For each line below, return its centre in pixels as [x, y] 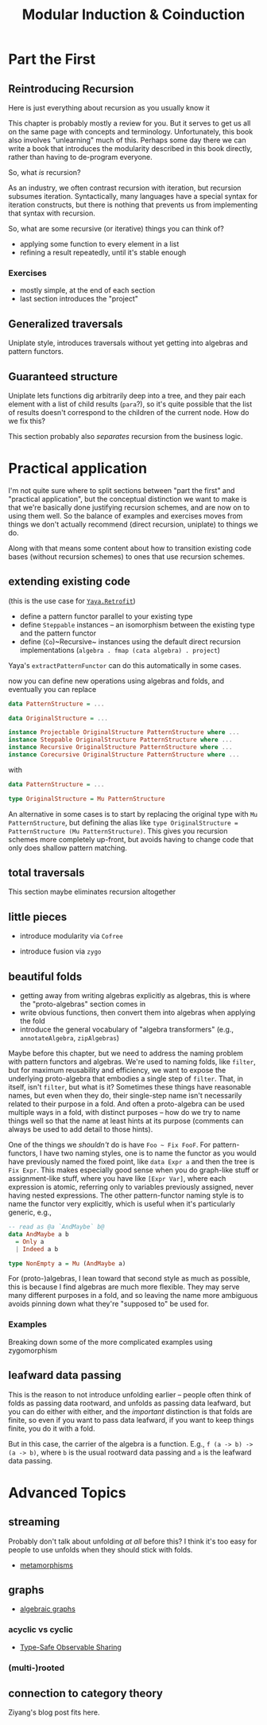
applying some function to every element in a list [99, 244]
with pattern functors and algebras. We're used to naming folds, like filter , [132, 1062]
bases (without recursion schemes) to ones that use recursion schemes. [127, 556]
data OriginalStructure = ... [58, 718]
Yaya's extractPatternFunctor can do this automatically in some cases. [125, 665]
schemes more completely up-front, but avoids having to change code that [131, 839]
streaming [34, 1522]
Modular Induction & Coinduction [133, 15]
